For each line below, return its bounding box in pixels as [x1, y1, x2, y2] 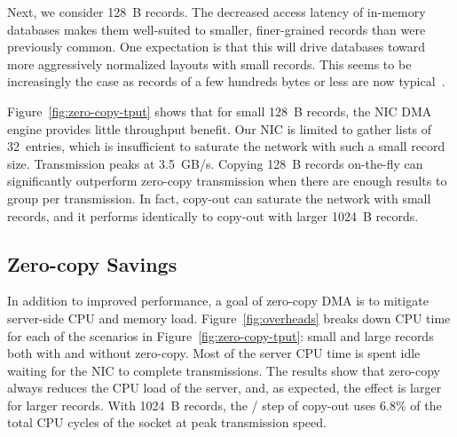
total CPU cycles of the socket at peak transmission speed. [7, 413, 327, 432]
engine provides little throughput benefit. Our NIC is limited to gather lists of [7, 119, 432, 138]
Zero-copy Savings [7, 250, 177, 277]
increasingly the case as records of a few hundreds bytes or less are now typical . [7, 72, 445, 91]
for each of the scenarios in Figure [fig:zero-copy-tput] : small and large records [7, 326, 434, 345]
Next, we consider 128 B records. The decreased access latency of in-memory [7, 3, 426, 20]
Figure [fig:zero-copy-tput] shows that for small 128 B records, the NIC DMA [7, 101, 432, 120]
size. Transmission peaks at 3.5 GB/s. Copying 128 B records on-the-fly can [7, 154, 423, 172]
